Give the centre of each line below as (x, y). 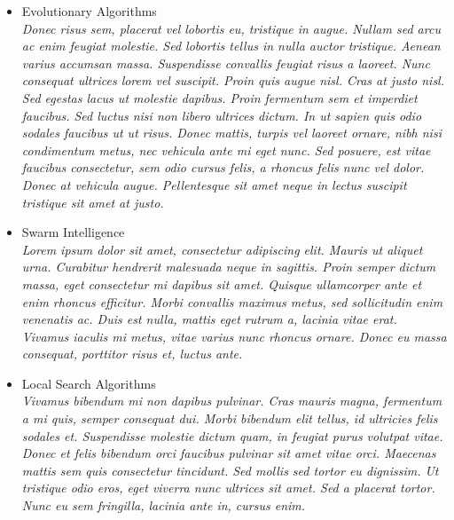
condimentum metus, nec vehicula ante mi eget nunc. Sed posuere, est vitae (226, 150)
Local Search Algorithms (89, 383)
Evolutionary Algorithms (89, 11)
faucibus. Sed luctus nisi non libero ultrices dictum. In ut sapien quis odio (222, 115)
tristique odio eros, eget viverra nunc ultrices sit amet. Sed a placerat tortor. (228, 488)
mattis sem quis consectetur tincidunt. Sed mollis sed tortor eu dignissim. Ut (230, 470)
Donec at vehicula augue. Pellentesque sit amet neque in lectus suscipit (214, 184)
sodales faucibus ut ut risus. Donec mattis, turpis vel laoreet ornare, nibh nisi (231, 133)
